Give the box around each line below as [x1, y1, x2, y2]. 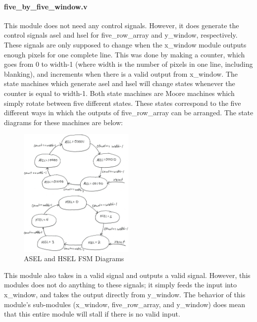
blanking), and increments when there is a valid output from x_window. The [4, 68, 238, 79]
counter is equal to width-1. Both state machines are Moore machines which [4, 88, 235, 98]
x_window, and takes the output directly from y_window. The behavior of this [4, 289, 246, 299]
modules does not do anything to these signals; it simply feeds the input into [4, 279, 237, 290]
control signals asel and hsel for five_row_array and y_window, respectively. [4, 30, 238, 40]
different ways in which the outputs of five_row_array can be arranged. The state [4, 107, 254, 118]
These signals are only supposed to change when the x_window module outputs [4, 39, 247, 49]
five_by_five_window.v [4, 1, 88, 11]
